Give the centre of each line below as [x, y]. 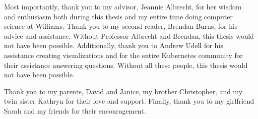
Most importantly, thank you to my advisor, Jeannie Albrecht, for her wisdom [123, 6]
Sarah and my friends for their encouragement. [75, 110]
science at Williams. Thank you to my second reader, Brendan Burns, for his [121, 26]
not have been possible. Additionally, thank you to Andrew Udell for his [114, 45]
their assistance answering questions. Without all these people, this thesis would [126, 65]
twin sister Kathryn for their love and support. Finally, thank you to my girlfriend [129, 101]
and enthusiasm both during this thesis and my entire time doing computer [118, 16]
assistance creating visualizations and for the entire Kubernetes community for [124, 55]
